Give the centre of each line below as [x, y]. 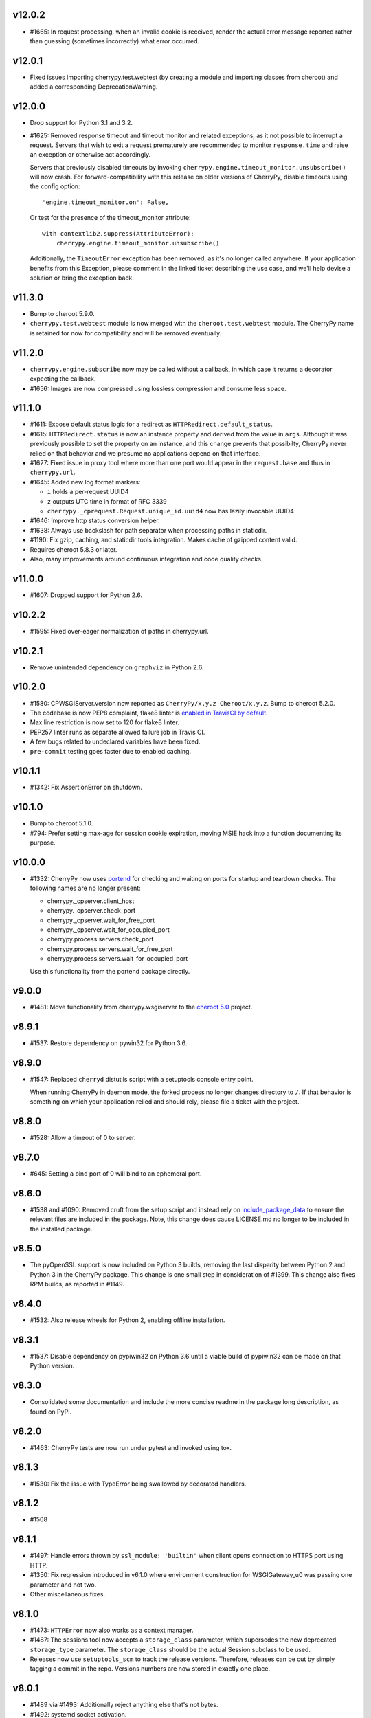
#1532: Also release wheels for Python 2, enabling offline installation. [127, 1320]
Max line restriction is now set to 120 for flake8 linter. [105, 722]
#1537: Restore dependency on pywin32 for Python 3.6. [109, 1043]
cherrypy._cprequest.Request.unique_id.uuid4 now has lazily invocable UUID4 [171, 511]
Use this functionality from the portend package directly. [110, 971]
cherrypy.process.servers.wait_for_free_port [110, 949]
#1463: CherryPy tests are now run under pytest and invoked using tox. [131, 1447]
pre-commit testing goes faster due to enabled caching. [111, 751]
